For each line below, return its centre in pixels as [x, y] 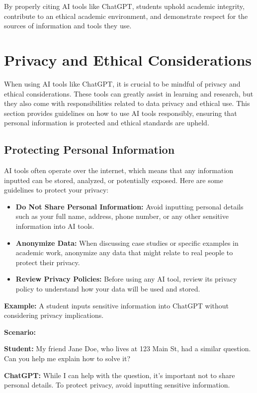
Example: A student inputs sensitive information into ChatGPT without [117, 305]
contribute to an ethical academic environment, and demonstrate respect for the [126, 16]
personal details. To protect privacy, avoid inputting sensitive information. [117, 385]
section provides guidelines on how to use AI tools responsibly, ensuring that [121, 113]
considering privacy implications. [54, 315]
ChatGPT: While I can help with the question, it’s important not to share [120, 375]
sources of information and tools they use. [68, 26]
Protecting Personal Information [89, 149]
